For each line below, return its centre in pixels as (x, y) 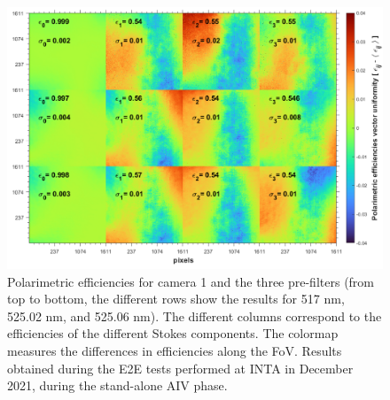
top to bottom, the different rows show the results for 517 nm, (176, 299)
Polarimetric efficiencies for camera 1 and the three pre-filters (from (191, 281)
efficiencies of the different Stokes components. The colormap (173, 333)
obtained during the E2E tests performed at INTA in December (180, 368)
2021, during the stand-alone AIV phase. (117, 385)
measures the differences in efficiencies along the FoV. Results (175, 351)
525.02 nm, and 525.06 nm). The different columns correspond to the (195, 315)
